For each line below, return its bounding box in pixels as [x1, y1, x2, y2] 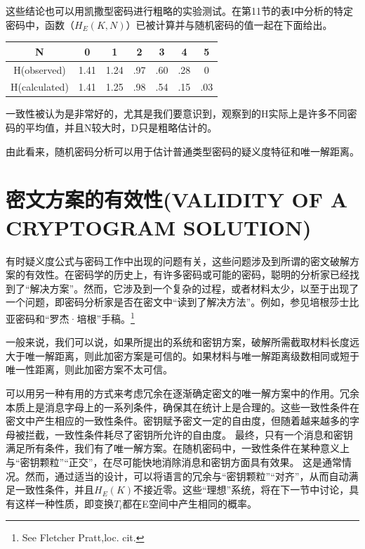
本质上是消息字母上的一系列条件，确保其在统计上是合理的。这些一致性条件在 [6, 399, 359, 414]
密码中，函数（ [6, 17, 74, 32]
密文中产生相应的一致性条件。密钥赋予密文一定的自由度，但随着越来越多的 [6, 413, 350, 428]
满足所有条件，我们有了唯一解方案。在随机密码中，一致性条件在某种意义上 [6, 441, 350, 456]
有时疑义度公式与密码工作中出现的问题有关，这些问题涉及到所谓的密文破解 [6, 253, 350, 268]
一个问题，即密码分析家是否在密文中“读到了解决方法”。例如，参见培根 [6, 295, 330, 309]
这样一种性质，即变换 [15, 496, 114, 510]
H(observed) [13, 62, 66, 77]
